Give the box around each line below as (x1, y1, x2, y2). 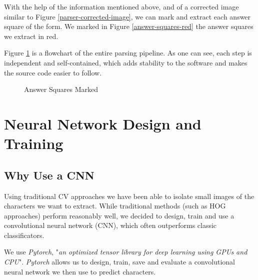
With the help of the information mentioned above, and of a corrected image (4, 1, 239, 11)
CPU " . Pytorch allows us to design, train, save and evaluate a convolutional (4, 256, 235, 267)
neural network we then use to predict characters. (4, 266, 156, 276)
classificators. (4, 229, 44, 240)
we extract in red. (4, 30, 58, 41)
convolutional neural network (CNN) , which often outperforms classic (4, 220, 217, 230)
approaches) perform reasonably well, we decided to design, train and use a (4, 210, 234, 220)
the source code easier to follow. (4, 67, 102, 77)
